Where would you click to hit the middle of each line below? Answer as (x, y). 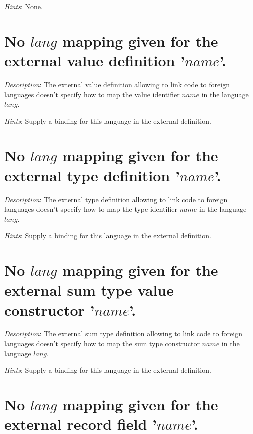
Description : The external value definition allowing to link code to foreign (117, 84)
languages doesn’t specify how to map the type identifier (91, 209)
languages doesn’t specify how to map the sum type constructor (102, 343)
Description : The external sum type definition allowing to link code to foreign (123, 333)
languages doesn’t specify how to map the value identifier (92, 94)
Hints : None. (23, 6)
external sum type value (89, 290)
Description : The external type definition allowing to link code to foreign (116, 199)
